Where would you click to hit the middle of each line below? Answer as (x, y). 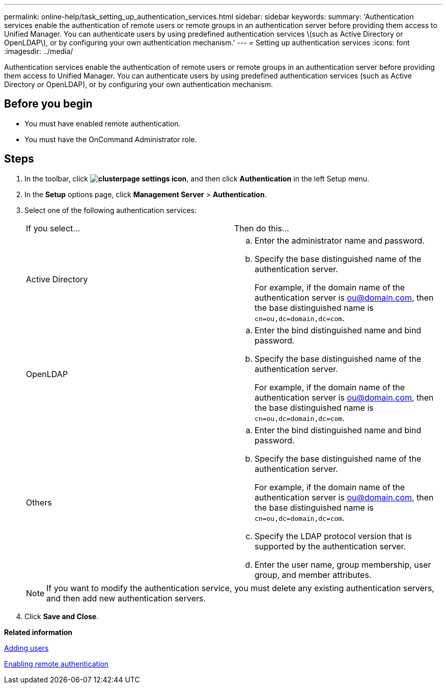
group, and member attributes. (313, 575)
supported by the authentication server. (330, 546)
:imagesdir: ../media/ (39, 51)
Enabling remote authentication (57, 664)
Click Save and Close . (62, 616)
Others (39, 502)
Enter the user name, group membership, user (343, 564)
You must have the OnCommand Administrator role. (111, 139)
